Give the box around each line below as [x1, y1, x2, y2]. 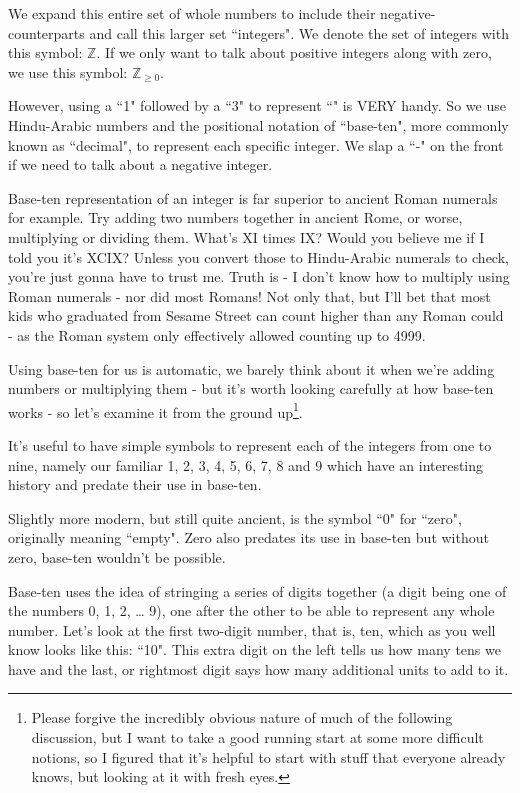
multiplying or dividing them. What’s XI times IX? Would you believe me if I [8, 226, 485, 247]
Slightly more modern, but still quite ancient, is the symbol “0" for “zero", [8, 507, 462, 528]
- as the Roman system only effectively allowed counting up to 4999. [8, 324, 426, 345]
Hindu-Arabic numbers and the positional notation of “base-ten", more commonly [8, 114, 509, 135]
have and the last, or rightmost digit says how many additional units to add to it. [8, 658, 509, 679]
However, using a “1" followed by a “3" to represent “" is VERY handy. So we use [8, 95, 506, 116]
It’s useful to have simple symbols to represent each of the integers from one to [8, 434, 492, 455]
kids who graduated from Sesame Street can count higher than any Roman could [8, 305, 504, 326]
